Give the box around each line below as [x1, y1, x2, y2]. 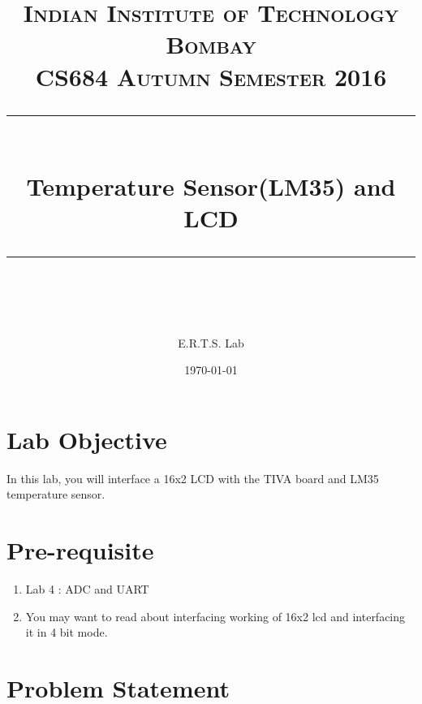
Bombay [166, 28, 256, 61]
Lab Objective [6, 422, 167, 456]
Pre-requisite [6, 533, 154, 566]
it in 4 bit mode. [25, 624, 108, 641]
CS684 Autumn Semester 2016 [35, 59, 387, 93]
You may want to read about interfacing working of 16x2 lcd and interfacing [25, 607, 406, 624]
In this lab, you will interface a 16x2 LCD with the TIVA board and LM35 [6, 469, 379, 486]
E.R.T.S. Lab [178, 334, 244, 351]
